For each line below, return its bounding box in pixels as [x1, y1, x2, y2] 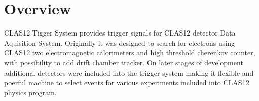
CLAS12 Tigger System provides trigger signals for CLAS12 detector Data [4, 27, 236, 38]
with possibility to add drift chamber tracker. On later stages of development [4, 57, 243, 68]
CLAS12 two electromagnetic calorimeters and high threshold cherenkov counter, [4, 47, 255, 58]
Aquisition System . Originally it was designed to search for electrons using [4, 37, 235, 48]
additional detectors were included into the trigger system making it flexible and [4, 67, 254, 78]
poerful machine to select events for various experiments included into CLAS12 [4, 77, 249, 88]
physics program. [4, 87, 57, 97]
